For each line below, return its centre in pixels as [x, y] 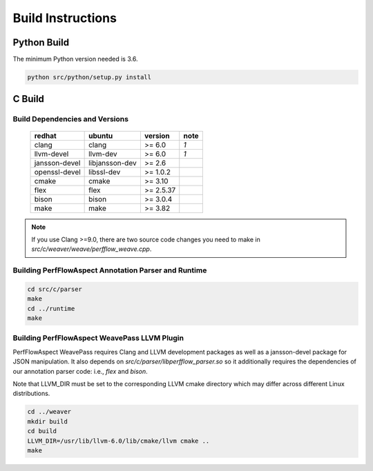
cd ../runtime [51, 308]
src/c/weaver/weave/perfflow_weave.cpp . [92, 249]
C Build [29, 99]
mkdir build [48, 421]
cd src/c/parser [55, 289]
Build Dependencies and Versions [71, 119]
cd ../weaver [49, 412]
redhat [45, 136]
